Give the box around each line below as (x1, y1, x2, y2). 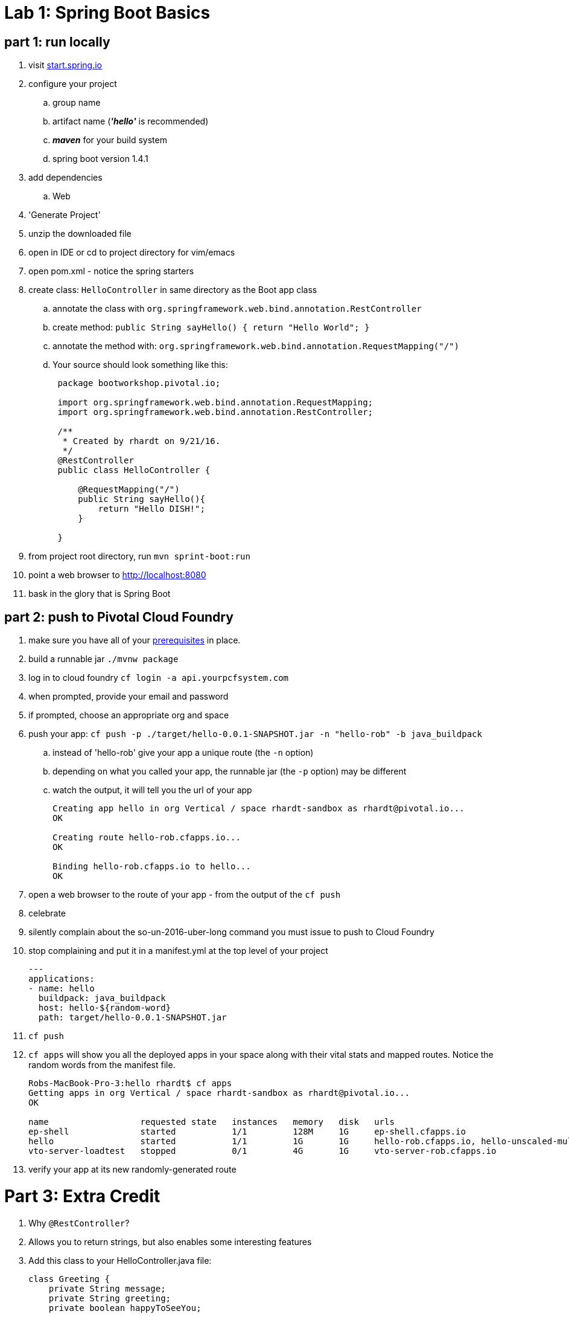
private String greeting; (48, 1293, 171, 1303)
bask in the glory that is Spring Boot (28, 588, 171, 599)
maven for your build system (52, 135, 167, 146)
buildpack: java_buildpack (38, 993, 166, 1003)
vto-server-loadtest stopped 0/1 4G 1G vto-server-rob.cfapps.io (28, 1146, 497, 1156)
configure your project (28, 79, 117, 89)
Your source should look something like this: (52, 359, 228, 370)
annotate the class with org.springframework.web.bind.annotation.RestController (52, 303, 422, 314)
